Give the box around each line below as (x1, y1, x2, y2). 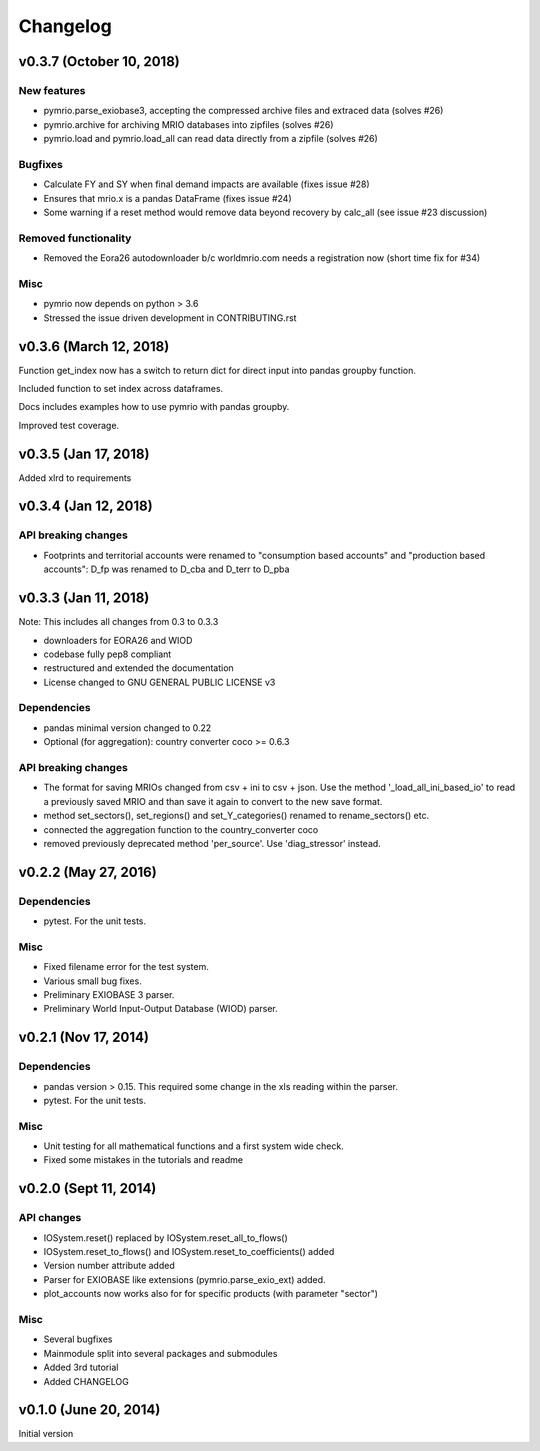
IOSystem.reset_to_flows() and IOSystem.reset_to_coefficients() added (43, 1246, 335, 1258)
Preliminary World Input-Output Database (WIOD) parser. (43, 1003, 279, 1015)
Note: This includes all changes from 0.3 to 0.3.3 (18, 616, 219, 628)
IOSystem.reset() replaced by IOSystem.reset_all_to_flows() (43, 1231, 289, 1244)
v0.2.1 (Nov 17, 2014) (18, 1029, 150, 1046)
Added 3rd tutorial (43, 1361, 119, 1374)
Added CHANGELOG (43, 1375, 129, 1387)
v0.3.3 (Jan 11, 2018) (18, 590, 150, 607)
